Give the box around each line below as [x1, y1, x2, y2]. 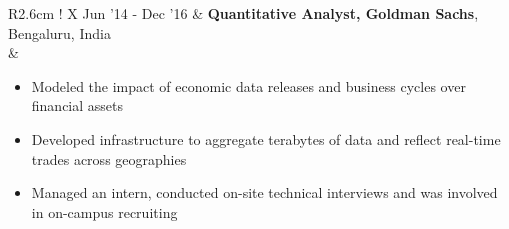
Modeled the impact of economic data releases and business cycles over [31, 75, 466, 96]
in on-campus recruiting [31, 201, 178, 222]
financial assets [31, 95, 124, 116]
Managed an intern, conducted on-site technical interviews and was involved [31, 182, 498, 203]
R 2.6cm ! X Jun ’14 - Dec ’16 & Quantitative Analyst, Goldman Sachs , [8, 3, 479, 23]
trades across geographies [31, 148, 187, 169]
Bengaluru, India [8, 22, 111, 43]
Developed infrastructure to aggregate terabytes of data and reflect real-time [31, 128, 501, 149]
